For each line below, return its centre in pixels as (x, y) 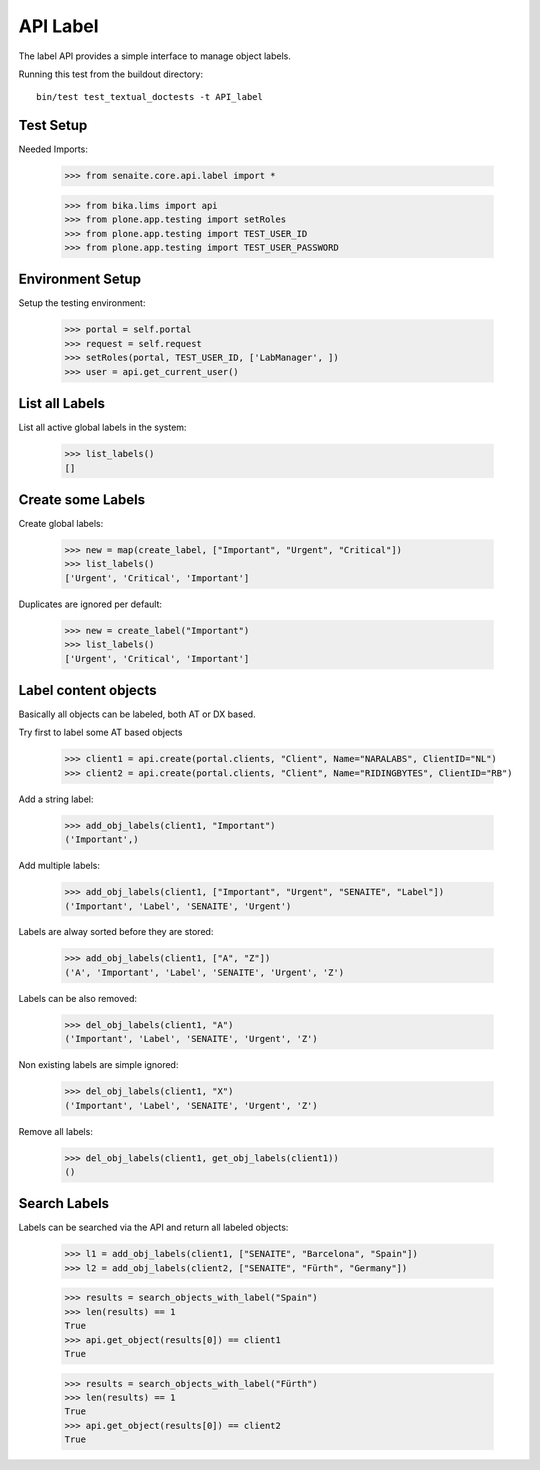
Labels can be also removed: (78, 998)
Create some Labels (82, 499)
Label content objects (87, 690)
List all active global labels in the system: (102, 427)
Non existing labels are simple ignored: (98, 1065)
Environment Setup (80, 279)
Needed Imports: (53, 149)
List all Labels (61, 403)
